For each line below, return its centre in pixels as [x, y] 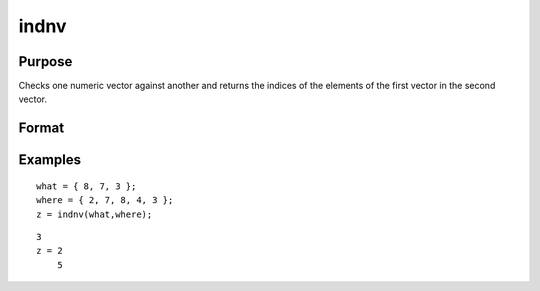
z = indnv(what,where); [94, 214]
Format [41, 128]
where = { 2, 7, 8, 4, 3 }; [105, 200]
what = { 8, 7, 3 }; [86, 186]
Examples [50, 160]
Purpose [45, 61]
